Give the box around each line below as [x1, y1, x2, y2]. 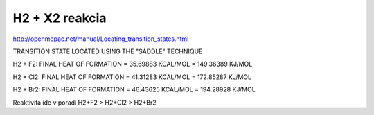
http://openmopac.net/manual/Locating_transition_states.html [12, 35, 189, 43]
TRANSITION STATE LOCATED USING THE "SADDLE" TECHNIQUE [12, 47, 203, 55]
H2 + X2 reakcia [12, 10, 107, 26]
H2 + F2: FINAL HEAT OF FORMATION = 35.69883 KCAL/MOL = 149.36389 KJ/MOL [12, 60, 253, 69]
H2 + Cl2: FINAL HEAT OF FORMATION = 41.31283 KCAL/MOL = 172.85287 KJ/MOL [12, 73, 252, 81]
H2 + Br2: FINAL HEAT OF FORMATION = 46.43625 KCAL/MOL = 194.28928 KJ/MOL [12, 85, 256, 94]
